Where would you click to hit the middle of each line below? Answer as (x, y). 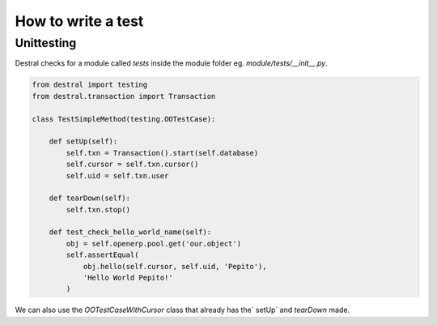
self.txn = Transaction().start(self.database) (162, 153)
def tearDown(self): (90, 198)
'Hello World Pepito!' (128, 278)
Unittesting (46, 43)
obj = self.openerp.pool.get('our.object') (154, 244)
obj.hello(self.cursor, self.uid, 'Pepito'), (175, 266)
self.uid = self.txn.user (117, 175)
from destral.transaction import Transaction (124, 96)
